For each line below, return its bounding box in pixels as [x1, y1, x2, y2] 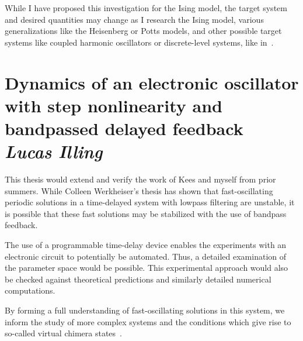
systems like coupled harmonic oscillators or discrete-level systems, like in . [5, 36, 274, 48]
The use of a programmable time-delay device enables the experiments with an [5, 239, 287, 251]
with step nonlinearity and [5, 93, 222, 117]
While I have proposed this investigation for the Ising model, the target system [5, 2, 287, 13]
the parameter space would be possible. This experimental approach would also [5, 261, 288, 274]
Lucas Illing [5, 139, 103, 164]
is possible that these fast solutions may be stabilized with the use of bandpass [5, 207, 287, 219]
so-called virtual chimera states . [5, 327, 122, 339]
